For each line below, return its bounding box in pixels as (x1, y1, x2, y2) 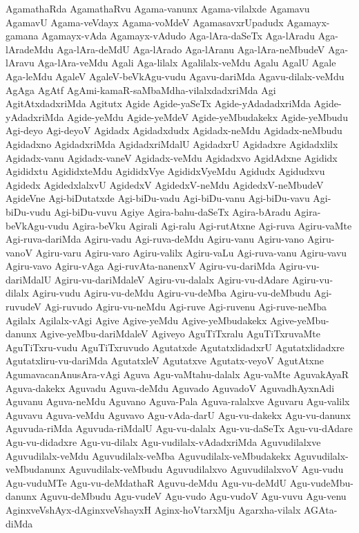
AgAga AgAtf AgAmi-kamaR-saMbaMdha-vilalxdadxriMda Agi (6, 82, 276, 97)
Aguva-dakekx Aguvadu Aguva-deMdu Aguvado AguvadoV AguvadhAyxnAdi (6, 380, 335, 395)
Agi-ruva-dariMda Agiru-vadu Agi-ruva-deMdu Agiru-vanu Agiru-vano (6, 232, 304, 246)
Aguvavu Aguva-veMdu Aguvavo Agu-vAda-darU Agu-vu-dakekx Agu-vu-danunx (6, 407, 351, 422)
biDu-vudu (6, 204, 51, 218)
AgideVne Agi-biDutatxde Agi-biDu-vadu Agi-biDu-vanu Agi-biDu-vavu (6, 191, 310, 205)
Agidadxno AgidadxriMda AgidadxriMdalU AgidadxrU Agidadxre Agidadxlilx (6, 136, 338, 151)
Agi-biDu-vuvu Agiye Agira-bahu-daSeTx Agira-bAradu (54, 204, 291, 218)
